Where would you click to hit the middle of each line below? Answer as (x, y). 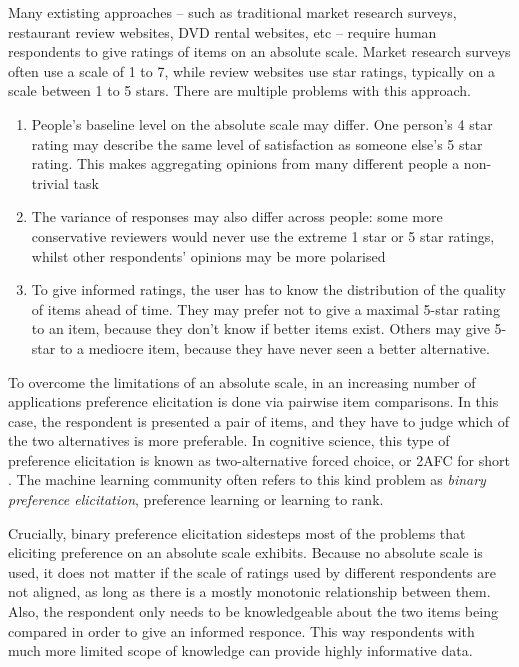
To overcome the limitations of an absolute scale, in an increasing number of (242, 381)
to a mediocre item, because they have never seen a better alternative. (274, 347)
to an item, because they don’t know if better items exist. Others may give (260, 328)
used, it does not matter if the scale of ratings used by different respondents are (252, 571)
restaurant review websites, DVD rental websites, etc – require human (222, 31)
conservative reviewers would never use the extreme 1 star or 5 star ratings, (263, 235)
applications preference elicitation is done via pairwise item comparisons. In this (253, 401)
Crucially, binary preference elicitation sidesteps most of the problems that (237, 532)
